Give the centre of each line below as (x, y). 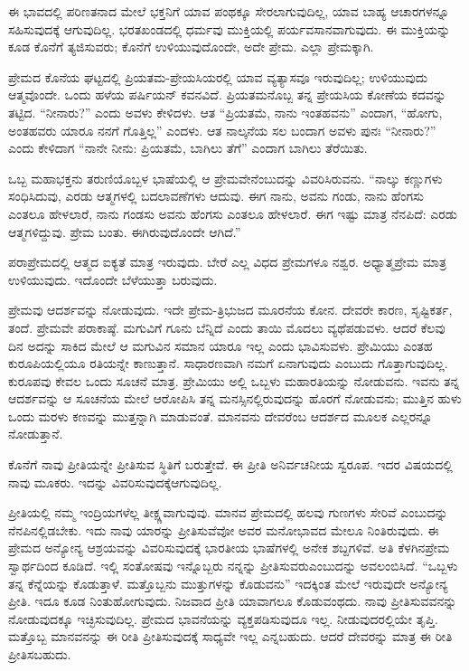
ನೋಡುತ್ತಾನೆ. (36, 434)
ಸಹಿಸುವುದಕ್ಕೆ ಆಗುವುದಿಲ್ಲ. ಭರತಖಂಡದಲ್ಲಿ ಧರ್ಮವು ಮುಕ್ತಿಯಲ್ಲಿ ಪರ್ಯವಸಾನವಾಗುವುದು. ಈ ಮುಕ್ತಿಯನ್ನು (230, 28)
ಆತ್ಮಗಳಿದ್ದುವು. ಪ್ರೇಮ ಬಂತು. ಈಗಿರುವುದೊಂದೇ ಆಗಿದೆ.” (125, 231)
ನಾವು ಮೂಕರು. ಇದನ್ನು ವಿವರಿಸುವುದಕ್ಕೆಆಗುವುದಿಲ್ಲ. (115, 482)
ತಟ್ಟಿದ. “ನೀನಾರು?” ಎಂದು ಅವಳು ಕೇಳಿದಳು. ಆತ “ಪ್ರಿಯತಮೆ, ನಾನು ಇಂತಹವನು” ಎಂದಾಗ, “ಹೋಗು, (225, 112)
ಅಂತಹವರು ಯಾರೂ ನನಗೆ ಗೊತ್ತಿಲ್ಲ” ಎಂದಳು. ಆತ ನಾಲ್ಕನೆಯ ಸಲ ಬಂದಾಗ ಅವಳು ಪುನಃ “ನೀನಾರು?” (222, 130)
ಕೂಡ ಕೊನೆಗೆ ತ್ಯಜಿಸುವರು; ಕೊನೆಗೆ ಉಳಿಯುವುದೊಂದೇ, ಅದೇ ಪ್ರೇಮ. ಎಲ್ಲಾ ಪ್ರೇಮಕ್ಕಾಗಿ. (191, 47)
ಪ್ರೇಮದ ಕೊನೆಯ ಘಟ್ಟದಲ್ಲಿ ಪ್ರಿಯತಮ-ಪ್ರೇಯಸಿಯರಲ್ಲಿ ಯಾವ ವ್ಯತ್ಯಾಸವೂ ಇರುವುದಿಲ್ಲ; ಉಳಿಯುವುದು (218, 76)
